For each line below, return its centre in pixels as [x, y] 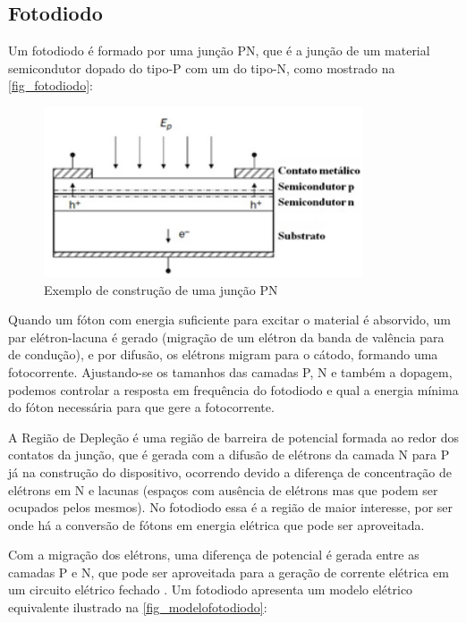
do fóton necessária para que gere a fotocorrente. [141, 407]
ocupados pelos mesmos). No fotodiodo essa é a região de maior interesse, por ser [231, 507]
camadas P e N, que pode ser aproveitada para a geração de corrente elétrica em [229, 572]
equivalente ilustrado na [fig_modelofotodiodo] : [138, 607]
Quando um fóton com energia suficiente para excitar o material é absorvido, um [230, 320]
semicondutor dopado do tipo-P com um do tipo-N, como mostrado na [202, 67]
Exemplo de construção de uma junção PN [161, 289]
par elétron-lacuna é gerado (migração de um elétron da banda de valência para [226, 337]
